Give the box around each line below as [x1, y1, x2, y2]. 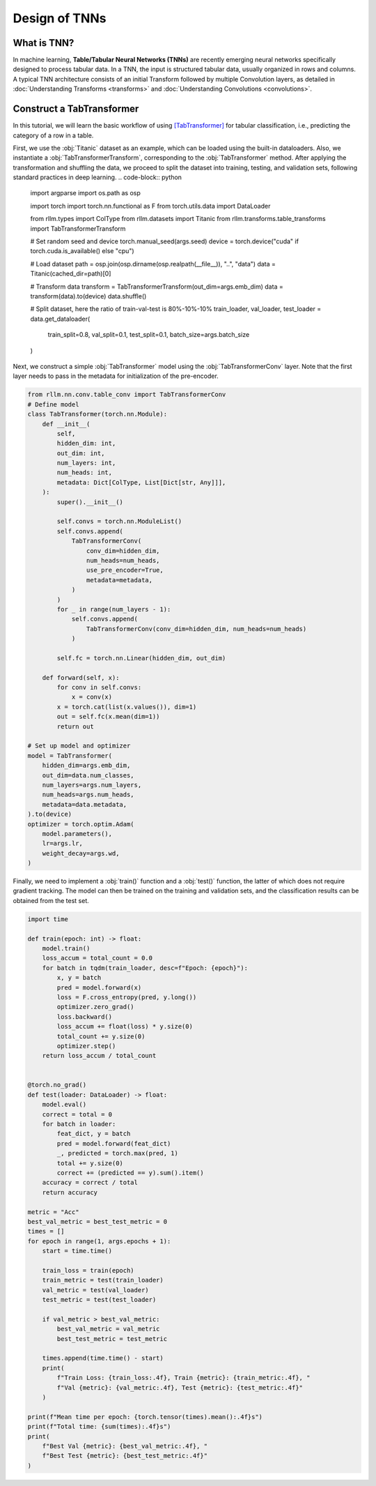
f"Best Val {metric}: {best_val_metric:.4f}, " [42, 1442, 208, 1450]
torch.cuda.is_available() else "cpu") [30, 247, 135, 255]
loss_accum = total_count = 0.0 [42, 954, 153, 962]
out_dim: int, [56, 449, 105, 457]
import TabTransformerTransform [30, 224, 126, 233]
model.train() [42, 945, 91, 952]
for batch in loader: [42, 1120, 116, 1128]
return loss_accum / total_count [42, 1052, 157, 1060]
